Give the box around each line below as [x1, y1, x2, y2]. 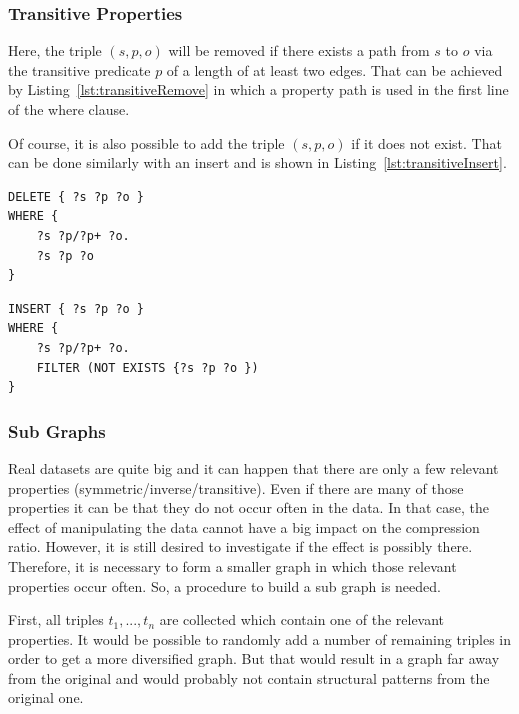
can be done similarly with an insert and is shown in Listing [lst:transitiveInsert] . [8, 152, 507, 173]
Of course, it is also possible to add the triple [8, 132, 285, 153]
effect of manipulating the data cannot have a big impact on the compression [8, 516, 480, 537]
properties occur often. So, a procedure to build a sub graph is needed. [8, 575, 441, 596]
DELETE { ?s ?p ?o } [8, 189, 145, 204]
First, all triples [8, 609, 104, 630]
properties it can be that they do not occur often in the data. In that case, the [8, 497, 489, 518]
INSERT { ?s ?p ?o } [8, 301, 145, 316]
